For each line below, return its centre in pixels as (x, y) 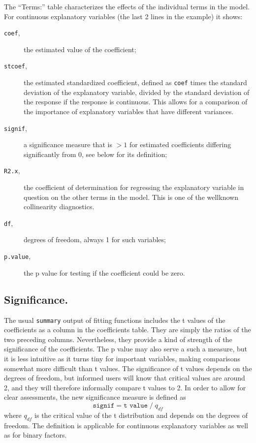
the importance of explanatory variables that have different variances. (129, 111)
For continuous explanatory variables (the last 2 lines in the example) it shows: (123, 16)
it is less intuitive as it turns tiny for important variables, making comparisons (122, 358)
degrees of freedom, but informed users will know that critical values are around (125, 378)
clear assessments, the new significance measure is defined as (95, 397)
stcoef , (16, 66)
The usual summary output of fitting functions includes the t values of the (115, 320)
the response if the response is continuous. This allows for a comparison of (136, 102)
